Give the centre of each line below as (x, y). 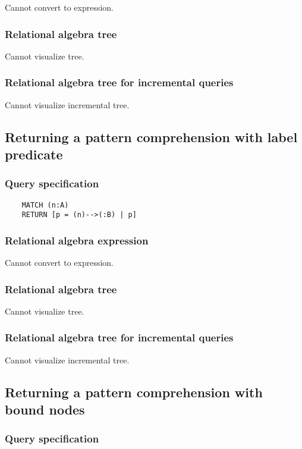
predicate (34, 154)
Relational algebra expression (77, 240)
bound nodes (45, 409)
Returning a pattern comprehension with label (151, 136)
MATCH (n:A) (45, 205)
